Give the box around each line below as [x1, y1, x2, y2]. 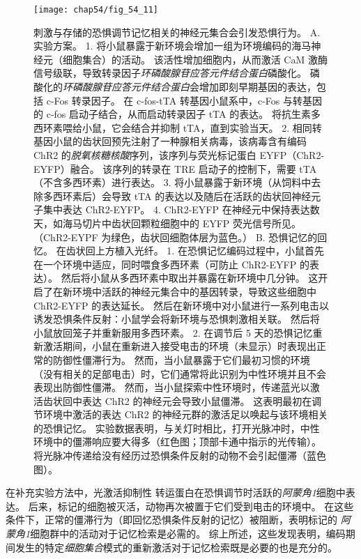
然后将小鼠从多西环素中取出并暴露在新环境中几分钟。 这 [61, 270, 318, 285]
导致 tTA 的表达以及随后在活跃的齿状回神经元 [111, 188, 321, 203]
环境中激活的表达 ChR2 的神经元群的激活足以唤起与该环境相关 [43, 407, 328, 422]
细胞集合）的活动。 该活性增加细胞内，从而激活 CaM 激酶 [62, 52, 328, 66]
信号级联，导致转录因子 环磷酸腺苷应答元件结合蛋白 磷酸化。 [33, 66, 307, 80]
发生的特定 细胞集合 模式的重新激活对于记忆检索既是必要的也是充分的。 [15, 539, 337, 554]
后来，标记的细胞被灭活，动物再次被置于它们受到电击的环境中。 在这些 [28, 498, 354, 513]
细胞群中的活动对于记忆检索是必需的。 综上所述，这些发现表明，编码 [30, 526, 346, 541]
